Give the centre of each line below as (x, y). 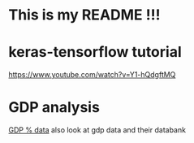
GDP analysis (54, 108)
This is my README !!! (84, 15)
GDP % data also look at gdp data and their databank (97, 130)
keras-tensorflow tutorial (95, 52)
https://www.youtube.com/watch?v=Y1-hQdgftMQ (92, 75)
